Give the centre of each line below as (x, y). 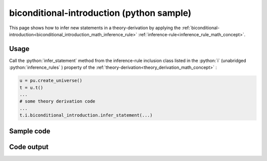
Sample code (30, 131)
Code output (29, 147)
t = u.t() (31, 87)
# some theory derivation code (58, 101)
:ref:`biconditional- (201, 28)
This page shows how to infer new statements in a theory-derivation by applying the (95, 28)
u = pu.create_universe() (51, 81)
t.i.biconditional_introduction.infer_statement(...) (86, 115)
